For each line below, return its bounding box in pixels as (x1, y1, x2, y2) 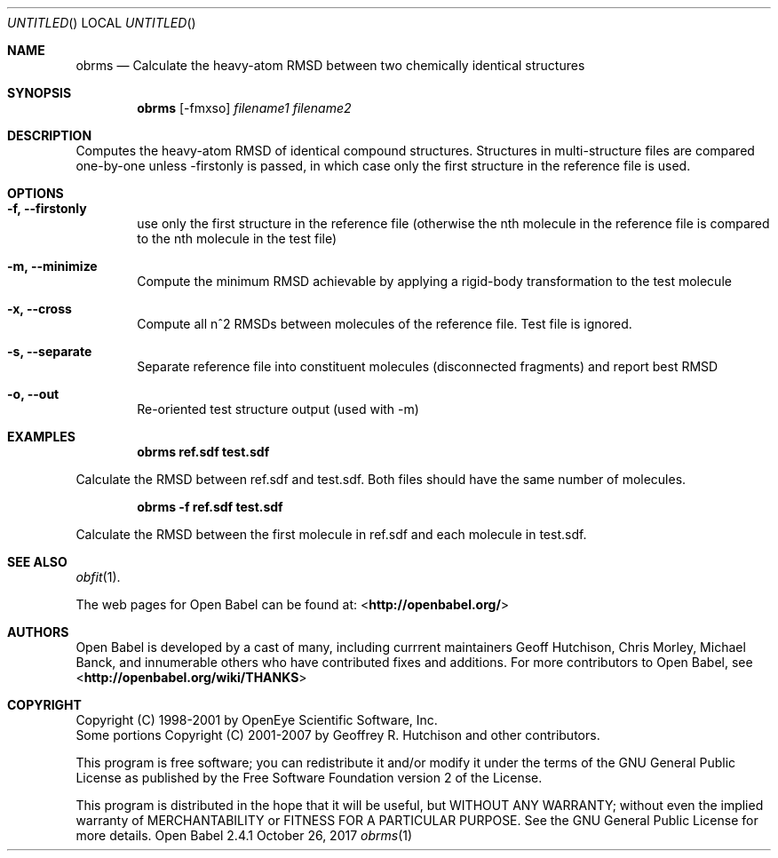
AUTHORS (7, 624, 69, 640)
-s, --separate (7, 344, 92, 359)
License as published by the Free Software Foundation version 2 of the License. (75, 770, 543, 785)
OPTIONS (7, 186, 64, 201)
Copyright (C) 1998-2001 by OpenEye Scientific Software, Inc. (75, 712, 438, 727)
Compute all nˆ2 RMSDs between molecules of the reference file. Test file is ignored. (137, 316, 632, 331)
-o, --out (7, 386, 60, 401)
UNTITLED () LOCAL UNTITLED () (7, 15, 196, 30)
